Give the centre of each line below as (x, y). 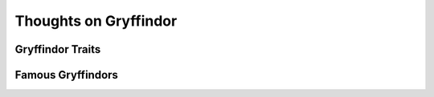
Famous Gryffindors (66, 75)
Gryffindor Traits (58, 49)
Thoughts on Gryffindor (96, 21)
